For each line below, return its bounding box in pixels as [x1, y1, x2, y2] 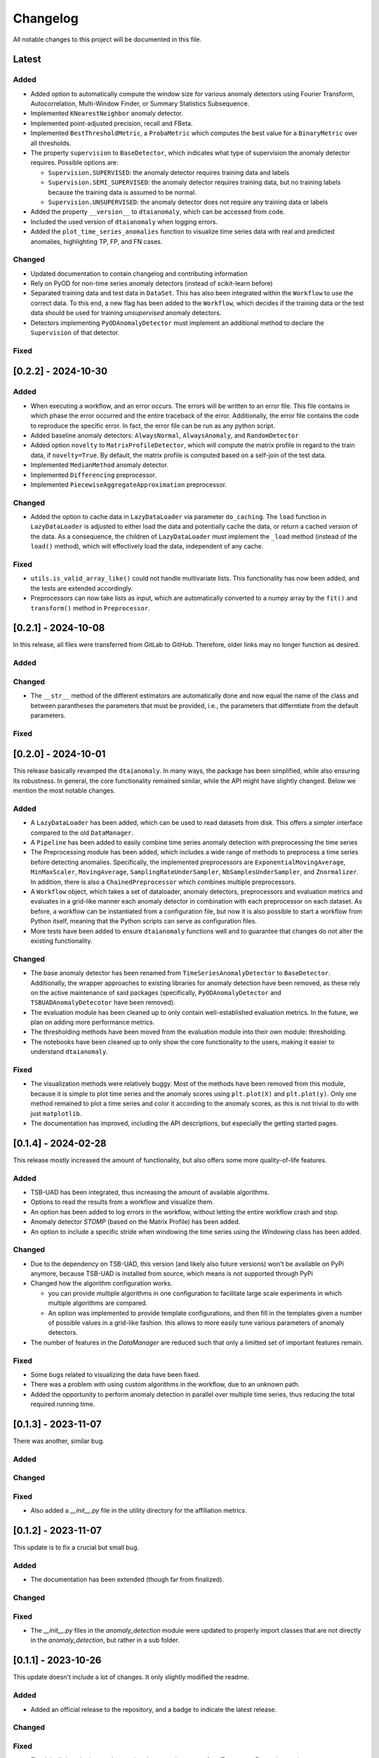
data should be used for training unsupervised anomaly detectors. [30, 309, 222, 317]
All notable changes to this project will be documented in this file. [13, 35, 202, 44]
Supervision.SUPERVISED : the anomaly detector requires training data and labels [48, 168, 290, 177]
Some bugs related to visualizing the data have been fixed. [30, 1370, 200, 1378]
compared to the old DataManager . [30, 828, 133, 837]
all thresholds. [30, 139, 72, 147]
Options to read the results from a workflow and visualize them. [30, 1198, 214, 1206]
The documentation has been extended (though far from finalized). [30, 1575, 225, 1584]
